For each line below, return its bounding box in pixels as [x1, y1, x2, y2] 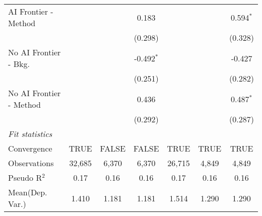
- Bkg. [8, 58, 30, 69]
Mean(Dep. [8, 186, 47, 198]
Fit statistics [8, 128, 52, 139]
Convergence [8, 142, 52, 154]
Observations [8, 157, 54, 169]
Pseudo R [8, 172, 42, 183]
